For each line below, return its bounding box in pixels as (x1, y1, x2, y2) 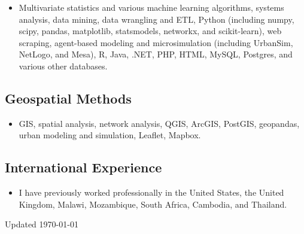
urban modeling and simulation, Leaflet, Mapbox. (19, 129, 201, 141)
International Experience (5, 158, 162, 177)
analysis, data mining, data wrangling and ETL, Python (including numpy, (19, 13, 294, 25)
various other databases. (19, 59, 108, 72)
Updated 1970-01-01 (5, 218, 78, 230)
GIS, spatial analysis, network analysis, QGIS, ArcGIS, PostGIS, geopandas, (19, 117, 300, 129)
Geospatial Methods (5, 89, 132, 107)
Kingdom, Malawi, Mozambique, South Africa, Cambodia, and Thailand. (19, 197, 287, 210)
